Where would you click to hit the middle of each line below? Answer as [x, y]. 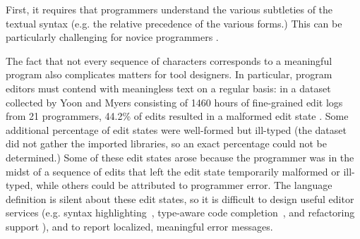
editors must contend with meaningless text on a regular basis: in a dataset [168, 88]
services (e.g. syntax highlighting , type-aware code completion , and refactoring [180, 213]
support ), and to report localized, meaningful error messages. [139, 226]
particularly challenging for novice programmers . [112, 37]
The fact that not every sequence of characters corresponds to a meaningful [169, 60]
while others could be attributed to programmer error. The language [184, 185]
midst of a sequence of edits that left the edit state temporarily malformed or [173, 171]
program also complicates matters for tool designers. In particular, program [169, 74]
